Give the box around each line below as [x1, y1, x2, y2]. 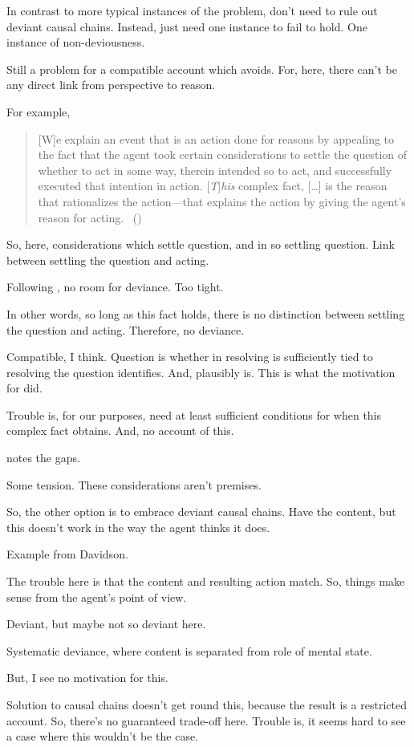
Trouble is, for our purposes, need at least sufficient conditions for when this [6, 406, 382, 423]
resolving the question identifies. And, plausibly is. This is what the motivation [6, 363, 396, 380]
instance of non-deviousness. [6, 34, 145, 51]
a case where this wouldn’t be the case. [6, 728, 199, 745]
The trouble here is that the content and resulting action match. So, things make [6, 573, 405, 590]
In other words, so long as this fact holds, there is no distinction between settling [6, 305, 405, 322]
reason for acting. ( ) [38, 209, 142, 225]
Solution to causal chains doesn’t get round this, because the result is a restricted [6, 696, 407, 712]
